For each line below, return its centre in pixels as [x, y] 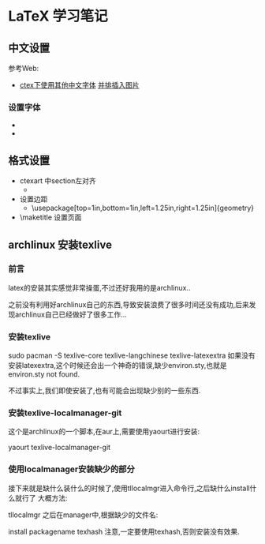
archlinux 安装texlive [60, 244]
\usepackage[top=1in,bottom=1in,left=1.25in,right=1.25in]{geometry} [143, 208]
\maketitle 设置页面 [50, 217]
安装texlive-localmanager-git [65, 413]
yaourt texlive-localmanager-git [60, 448]
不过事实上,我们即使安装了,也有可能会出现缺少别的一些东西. [105, 391]
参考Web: [24, 68]
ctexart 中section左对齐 [58, 181]
